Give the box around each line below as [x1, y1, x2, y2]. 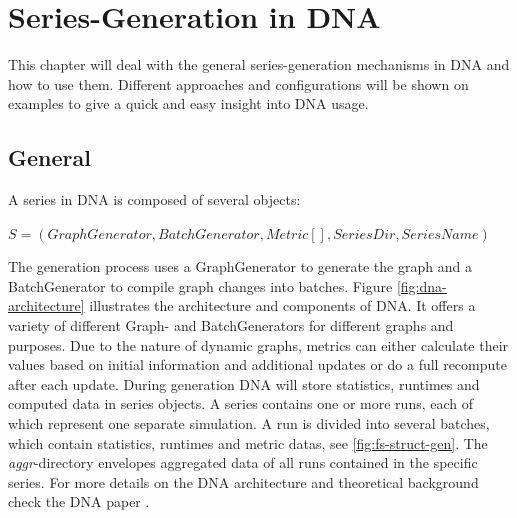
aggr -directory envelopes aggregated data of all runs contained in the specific [8, 452, 478, 473]
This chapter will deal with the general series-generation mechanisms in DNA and [8, 54, 510, 75]
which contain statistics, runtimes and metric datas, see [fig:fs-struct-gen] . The [8, 432, 488, 453]
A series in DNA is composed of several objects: [8, 189, 301, 210]
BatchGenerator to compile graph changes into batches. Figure [8, 275, 393, 296]
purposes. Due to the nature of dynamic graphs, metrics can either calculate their [8, 334, 509, 355]
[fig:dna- [396, 275, 447, 296]
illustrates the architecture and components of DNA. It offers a [89, 295, 476, 316]
